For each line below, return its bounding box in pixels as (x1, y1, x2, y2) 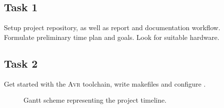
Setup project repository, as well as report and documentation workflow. (4, 22, 221, 33)
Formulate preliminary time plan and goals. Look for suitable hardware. (4, 32, 220, 42)
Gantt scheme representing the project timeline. (23, 95, 167, 105)
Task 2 (4, 55, 38, 71)
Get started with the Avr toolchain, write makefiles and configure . (4, 78, 206, 89)
